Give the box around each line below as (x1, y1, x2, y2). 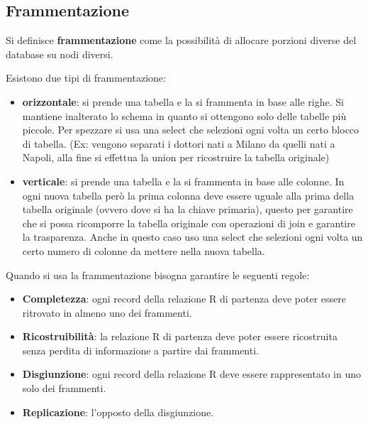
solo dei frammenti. (22, 381, 106, 396)
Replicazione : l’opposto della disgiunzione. (22, 404, 214, 419)
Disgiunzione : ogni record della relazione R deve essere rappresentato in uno (22, 366, 361, 381)
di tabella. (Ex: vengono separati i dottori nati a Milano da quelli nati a (22, 136, 335, 151)
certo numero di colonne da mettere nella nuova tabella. (22, 243, 265, 258)
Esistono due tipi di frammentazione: (6, 70, 166, 85)
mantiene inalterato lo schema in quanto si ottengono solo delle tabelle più (22, 108, 347, 123)
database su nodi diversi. (6, 46, 113, 61)
